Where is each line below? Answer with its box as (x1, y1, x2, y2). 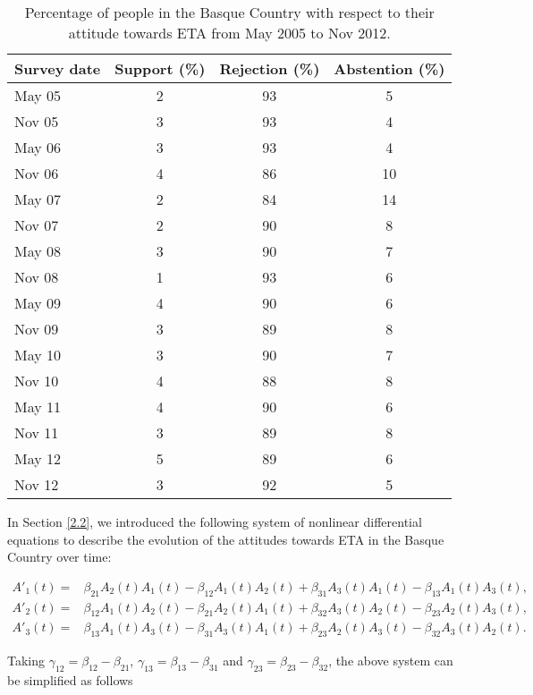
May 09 (14, 292, 62, 313)
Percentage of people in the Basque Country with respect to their (24, 2, 435, 22)
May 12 (14, 448, 62, 469)
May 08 (14, 241, 62, 261)
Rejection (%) (219, 58, 320, 79)
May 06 (14, 137, 62, 157)
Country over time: (7, 547, 112, 566)
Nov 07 (14, 215, 59, 235)
